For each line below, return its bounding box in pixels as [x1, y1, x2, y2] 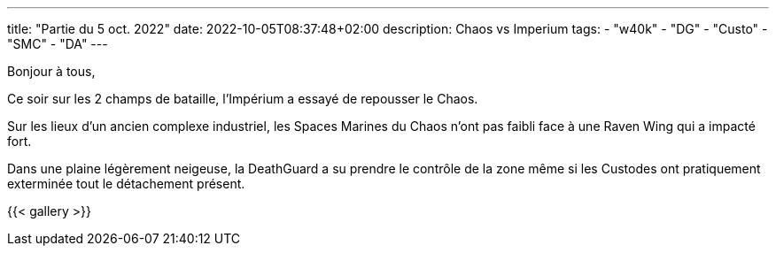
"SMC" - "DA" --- [7, 36, 108, 51]
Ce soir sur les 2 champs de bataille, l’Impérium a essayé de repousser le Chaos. [7, 91, 478, 106]
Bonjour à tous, [7, 64, 96, 79]
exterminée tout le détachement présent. [7, 176, 245, 191]
